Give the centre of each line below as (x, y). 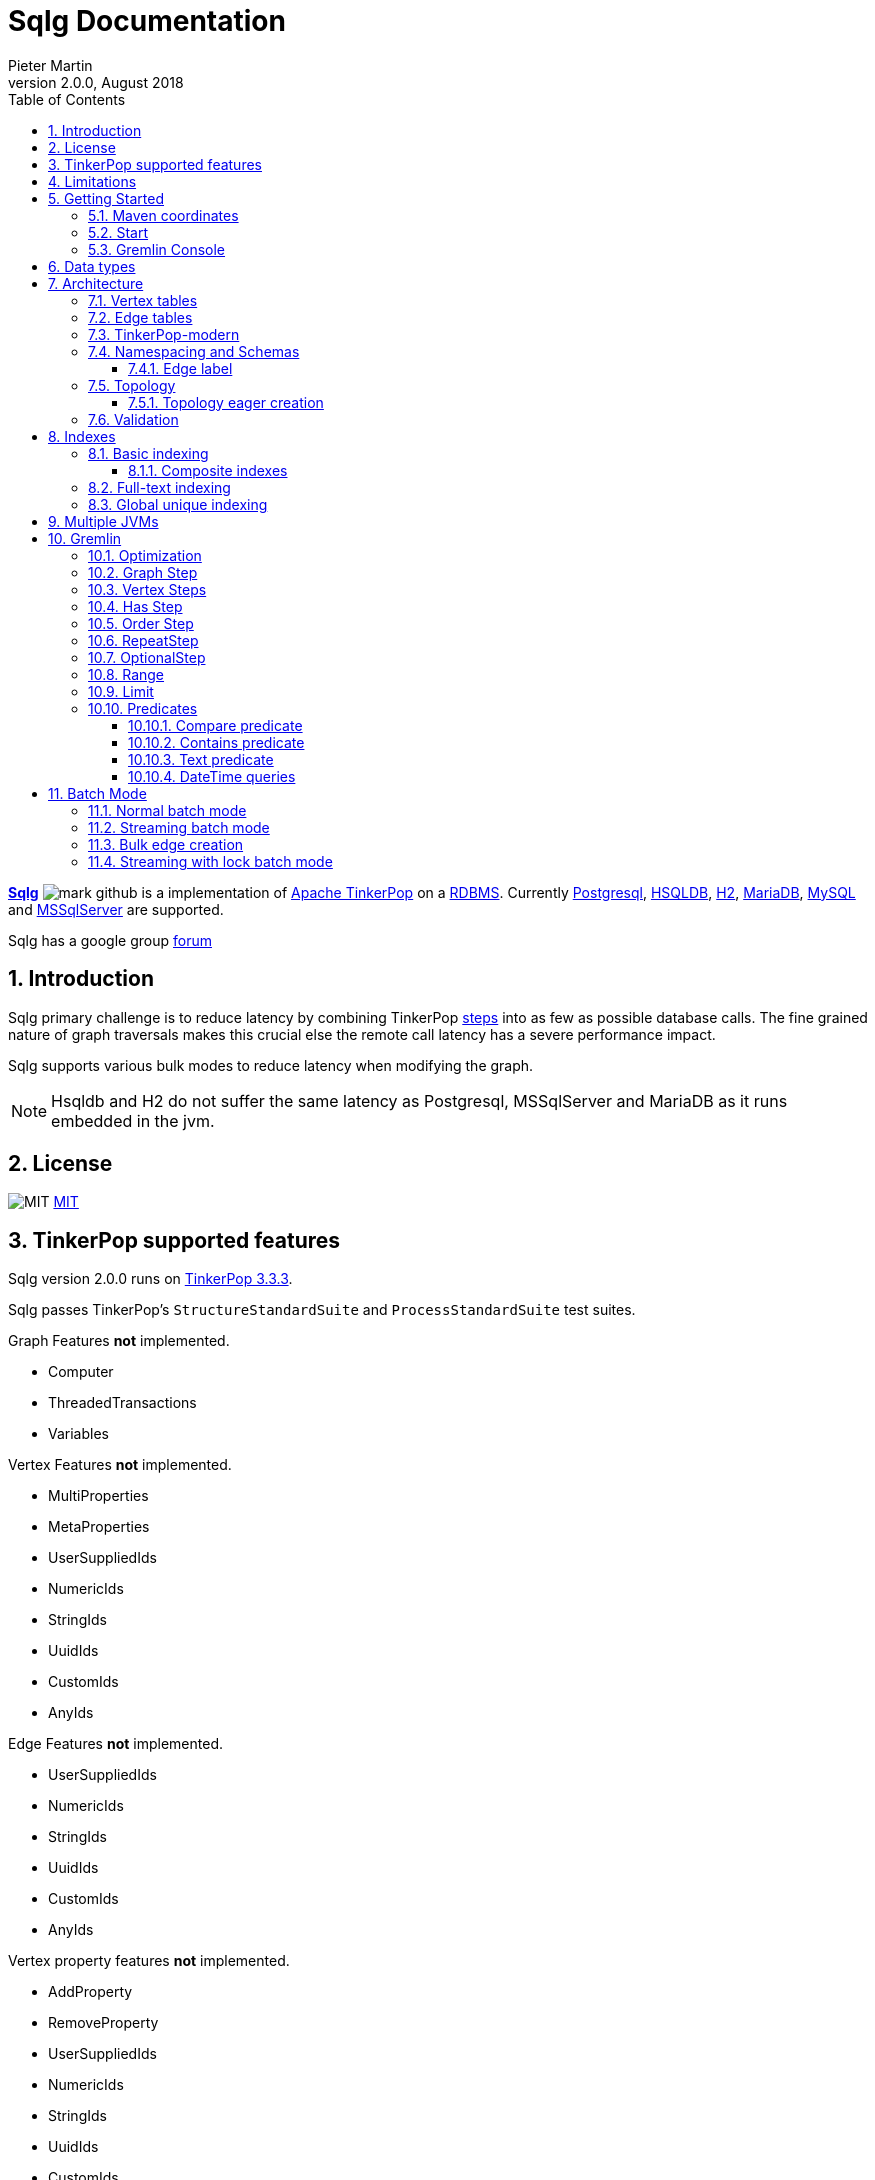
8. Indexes (82, 436)
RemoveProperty (103, 2023)
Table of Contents (67, 99)
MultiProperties (98, 1496)
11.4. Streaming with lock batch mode (210, 861)
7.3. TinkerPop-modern (164, 334)
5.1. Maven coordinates (163, 215)
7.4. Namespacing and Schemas (194, 351)
